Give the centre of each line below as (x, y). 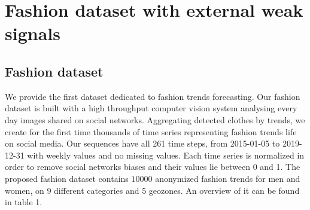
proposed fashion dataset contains (67, 178)
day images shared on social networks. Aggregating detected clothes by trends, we (155, 119)
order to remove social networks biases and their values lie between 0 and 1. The (153, 167)
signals (33, 33)
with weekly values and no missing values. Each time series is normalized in (166, 155)
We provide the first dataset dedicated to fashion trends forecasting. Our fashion (153, 96)
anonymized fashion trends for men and (228, 178)
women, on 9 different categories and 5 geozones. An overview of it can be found (152, 190)
